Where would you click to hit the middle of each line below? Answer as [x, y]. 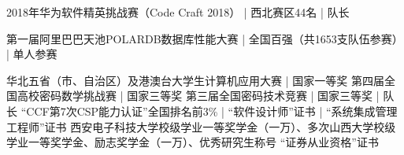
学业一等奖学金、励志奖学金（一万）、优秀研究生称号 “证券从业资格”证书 [193, 142]
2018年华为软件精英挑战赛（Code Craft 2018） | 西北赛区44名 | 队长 [178, 12]
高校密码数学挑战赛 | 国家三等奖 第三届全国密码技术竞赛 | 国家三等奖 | [198, 96]
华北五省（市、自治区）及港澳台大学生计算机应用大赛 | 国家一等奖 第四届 [195, 80]
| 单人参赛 [32, 54]
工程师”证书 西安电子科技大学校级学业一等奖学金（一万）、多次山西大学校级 [201, 126]
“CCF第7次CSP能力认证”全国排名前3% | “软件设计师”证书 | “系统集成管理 [209, 111]
